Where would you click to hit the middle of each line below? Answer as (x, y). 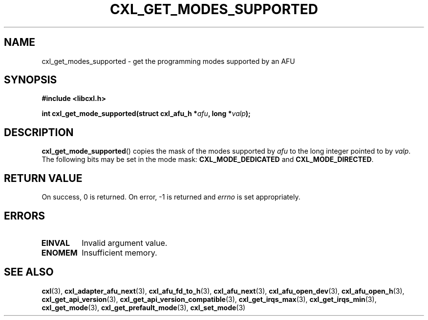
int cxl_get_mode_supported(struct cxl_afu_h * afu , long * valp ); (146, 114)
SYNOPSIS (31, 80)
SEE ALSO (29, 272)
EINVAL (55, 243)
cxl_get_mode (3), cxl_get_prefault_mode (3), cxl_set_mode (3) (144, 307)
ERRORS (25, 216)
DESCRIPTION (39, 132)
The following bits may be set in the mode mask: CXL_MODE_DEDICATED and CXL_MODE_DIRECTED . (208, 160)
